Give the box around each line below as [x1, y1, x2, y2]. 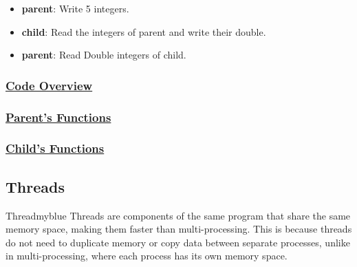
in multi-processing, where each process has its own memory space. [6, 248, 288, 263]
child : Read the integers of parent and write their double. [21, 24, 266, 39]
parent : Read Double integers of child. [21, 47, 186, 62]
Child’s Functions [6, 140, 105, 157]
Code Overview [6, 76, 93, 94]
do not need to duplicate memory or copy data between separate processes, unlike [6, 235, 350, 249]
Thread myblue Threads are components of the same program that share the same [6, 208, 351, 222]
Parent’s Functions [6, 108, 111, 125]
